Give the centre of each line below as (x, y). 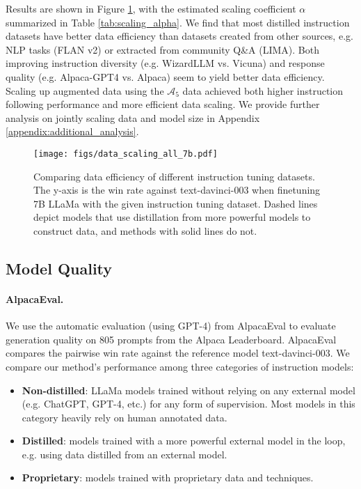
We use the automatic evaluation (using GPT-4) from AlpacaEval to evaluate (171, 326)
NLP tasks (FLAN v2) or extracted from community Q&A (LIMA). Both (162, 49)
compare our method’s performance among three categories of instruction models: (180, 366)
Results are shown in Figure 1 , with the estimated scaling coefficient (151, 8)
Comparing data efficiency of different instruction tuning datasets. (174, 176)
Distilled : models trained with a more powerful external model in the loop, (184, 441)
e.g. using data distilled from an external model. (125, 454)
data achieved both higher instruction (263, 90)
